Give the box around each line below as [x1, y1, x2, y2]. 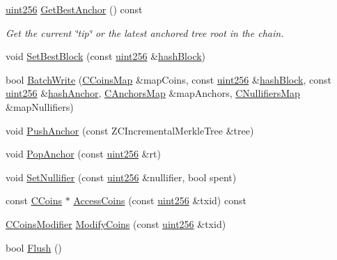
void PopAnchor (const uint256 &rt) [6, 146, 161, 161]
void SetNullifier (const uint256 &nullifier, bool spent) [6, 169, 237, 184]
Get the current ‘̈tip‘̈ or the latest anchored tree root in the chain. [6, 25, 284, 40]
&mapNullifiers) [6, 99, 74, 114]
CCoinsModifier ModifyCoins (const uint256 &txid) [6, 216, 226, 231]
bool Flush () [6, 240, 62, 254]
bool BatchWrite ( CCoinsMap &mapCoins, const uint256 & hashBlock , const [6, 72, 331, 86]
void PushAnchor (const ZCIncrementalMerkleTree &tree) [6, 123, 254, 137]
